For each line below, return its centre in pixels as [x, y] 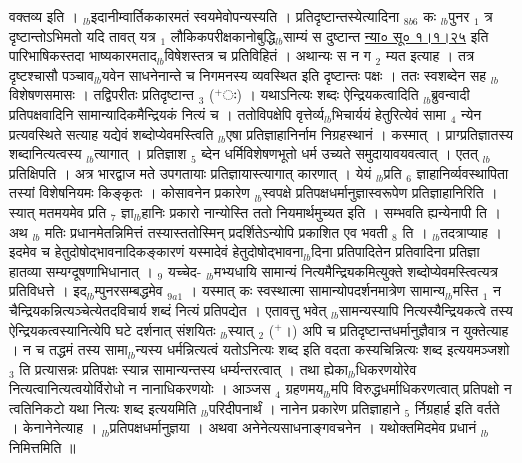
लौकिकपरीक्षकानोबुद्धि [223, 35]
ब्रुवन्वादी [450, 94]
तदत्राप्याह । [471, 231]
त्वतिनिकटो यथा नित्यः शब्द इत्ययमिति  [105, 407]
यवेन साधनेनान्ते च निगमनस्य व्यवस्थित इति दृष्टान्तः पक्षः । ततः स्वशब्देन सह [294, 74]
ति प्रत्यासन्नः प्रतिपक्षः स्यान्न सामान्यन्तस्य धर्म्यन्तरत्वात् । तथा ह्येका [183, 368]
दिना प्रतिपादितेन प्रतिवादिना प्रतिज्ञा [395, 251]
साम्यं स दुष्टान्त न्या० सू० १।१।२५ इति [386, 35]
